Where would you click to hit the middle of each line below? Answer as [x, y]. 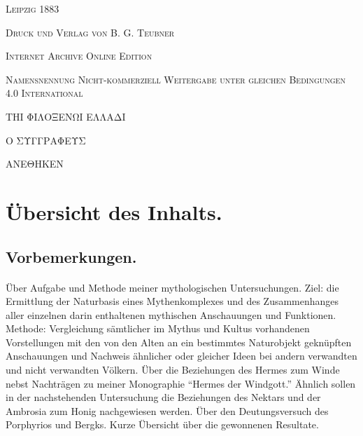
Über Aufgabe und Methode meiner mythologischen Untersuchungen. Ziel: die [172, 287]
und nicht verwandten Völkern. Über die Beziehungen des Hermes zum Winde [173, 370]
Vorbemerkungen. [71, 256]
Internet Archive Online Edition [79, 56]
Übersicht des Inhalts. [114, 211]
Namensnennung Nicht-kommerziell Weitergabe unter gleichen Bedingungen [176, 79]
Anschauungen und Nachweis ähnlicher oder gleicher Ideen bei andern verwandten [181, 356]
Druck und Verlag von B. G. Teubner [90, 32]
